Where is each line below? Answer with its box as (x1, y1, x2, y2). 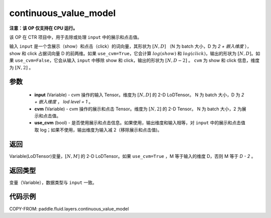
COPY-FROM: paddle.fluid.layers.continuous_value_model (9, 205, 129, 211)
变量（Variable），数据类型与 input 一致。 (9, 179, 97, 185)
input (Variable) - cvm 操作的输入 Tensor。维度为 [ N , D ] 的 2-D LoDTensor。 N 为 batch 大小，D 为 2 (34, 92, 244, 98)
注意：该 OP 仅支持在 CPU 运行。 (9, 25, 78, 31)
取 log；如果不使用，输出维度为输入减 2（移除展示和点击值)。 (34, 127, 162, 133)
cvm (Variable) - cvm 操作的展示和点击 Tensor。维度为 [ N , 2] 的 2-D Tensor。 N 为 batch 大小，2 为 (34, 106, 242, 112)
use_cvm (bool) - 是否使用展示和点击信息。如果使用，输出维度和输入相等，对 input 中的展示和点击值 (34, 120, 245, 126)
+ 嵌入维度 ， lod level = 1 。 (34, 99, 93, 105)
